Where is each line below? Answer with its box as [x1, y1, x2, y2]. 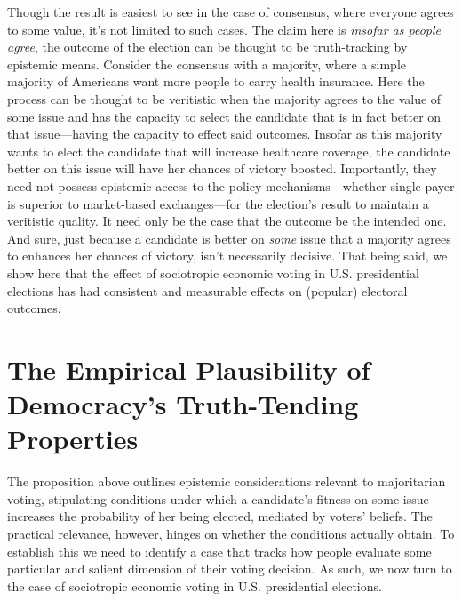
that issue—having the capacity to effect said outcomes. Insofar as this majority [7, 124, 442, 143]
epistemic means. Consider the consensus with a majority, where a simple [7, 54, 406, 73]
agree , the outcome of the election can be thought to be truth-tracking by [7, 37, 408, 56]
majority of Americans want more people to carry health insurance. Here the [7, 72, 425, 91]
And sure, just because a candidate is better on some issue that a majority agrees [7, 228, 451, 247]
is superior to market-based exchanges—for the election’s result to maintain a [7, 194, 429, 212]
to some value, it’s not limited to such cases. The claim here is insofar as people [7, 20, 442, 38]
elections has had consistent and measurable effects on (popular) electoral [7, 281, 408, 300]
